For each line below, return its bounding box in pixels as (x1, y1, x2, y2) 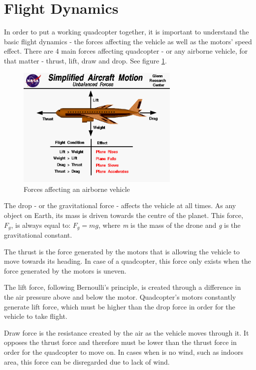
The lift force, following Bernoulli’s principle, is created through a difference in (4, 282, 241, 292)
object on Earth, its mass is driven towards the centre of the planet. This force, (4, 210, 243, 220)
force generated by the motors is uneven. (4, 265, 127, 276)
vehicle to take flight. (4, 311, 67, 321)
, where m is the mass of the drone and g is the (98, 219, 241, 230)
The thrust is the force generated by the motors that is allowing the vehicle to (4, 246, 240, 256)
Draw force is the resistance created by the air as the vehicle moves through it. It (4, 327, 249, 338)
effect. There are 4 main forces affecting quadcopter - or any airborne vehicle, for (4, 46, 248, 56)
